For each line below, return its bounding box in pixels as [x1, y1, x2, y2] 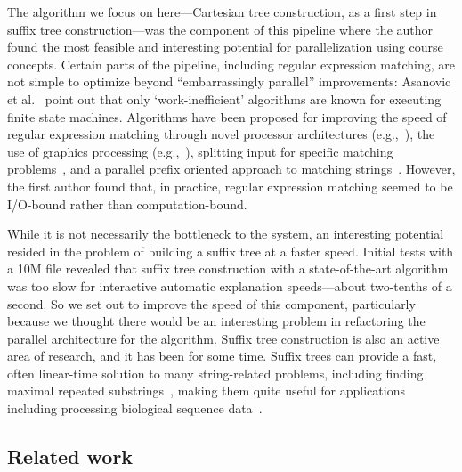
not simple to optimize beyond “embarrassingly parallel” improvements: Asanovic [7, 72, 451, 91]
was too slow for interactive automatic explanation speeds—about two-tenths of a [7, 276, 452, 295]
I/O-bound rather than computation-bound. [7, 194, 247, 213]
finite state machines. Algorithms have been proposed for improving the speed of [7, 107, 447, 126]
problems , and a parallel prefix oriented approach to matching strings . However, [7, 159, 456, 178]
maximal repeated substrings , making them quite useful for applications [7, 381, 405, 400]
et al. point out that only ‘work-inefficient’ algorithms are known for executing [7, 89, 442, 108]
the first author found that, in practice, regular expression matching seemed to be [7, 176, 453, 195]
